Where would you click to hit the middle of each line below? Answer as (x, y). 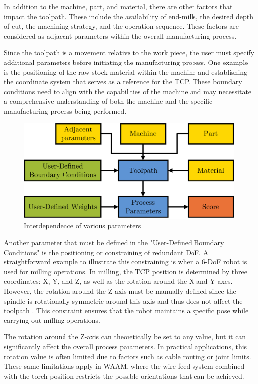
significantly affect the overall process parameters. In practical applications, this (126, 347)
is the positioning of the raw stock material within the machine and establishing (126, 72)
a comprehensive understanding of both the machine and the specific (108, 101)
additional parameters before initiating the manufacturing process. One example (126, 62)
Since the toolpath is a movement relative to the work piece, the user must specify (129, 52)
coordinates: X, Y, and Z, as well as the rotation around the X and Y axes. (118, 281)
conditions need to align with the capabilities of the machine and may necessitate (128, 91)
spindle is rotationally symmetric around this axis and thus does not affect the (123, 300)
